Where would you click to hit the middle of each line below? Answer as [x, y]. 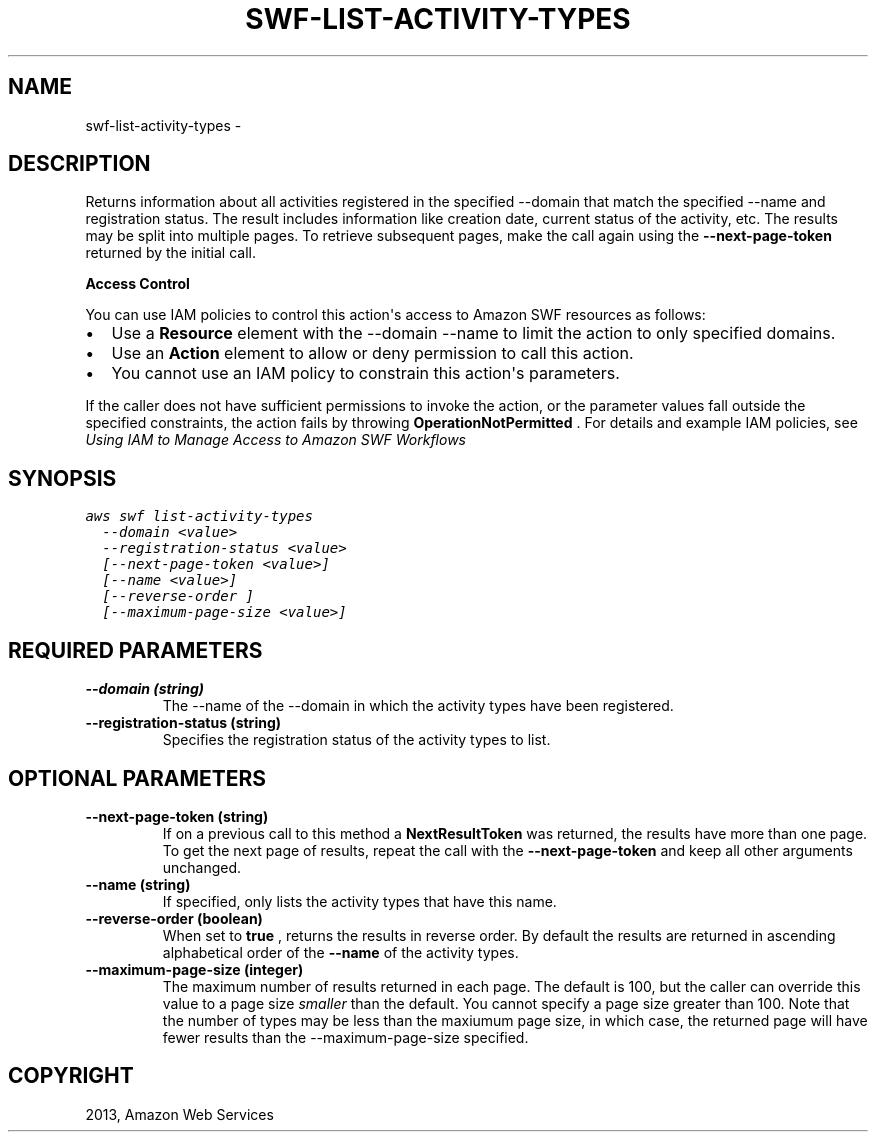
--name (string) [138, 884]
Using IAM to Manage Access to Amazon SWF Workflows [276, 440]
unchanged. [202, 867]
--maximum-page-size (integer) [194, 969]
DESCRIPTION [79, 164]
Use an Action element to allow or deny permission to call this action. [372, 353]
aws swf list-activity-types [199, 516]
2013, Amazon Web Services [179, 1114]
